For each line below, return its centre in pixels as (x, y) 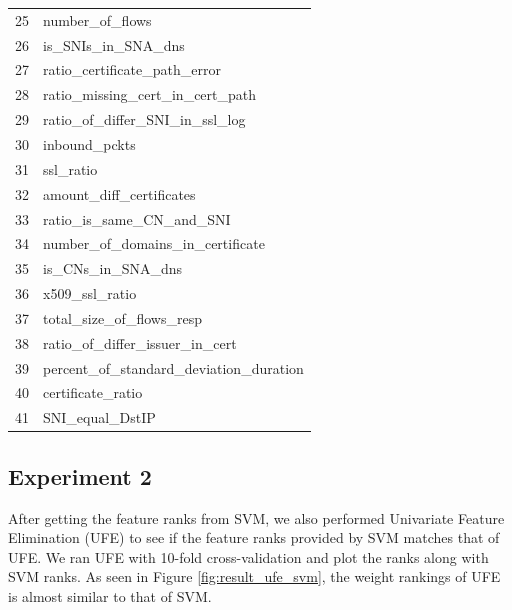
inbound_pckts (89, 143)
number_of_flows (97, 19)
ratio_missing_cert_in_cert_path (150, 94)
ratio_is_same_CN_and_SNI (137, 218)
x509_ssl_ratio (90, 293)
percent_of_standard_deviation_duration (173, 367)
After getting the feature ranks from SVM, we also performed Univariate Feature (256, 517)
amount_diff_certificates (119, 193)
